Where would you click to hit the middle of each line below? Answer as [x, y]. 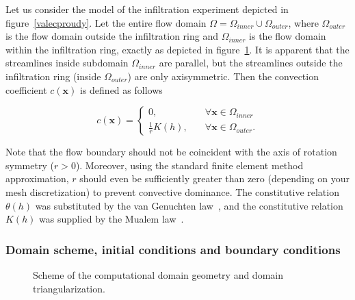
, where [303, 22]
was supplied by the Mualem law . [111, 219]
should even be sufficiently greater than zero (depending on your [214, 178]
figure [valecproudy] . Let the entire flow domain [106, 22]
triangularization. [69, 288]
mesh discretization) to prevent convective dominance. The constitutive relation [172, 191]
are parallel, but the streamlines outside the [251, 63]
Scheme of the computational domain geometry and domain [158, 274]
